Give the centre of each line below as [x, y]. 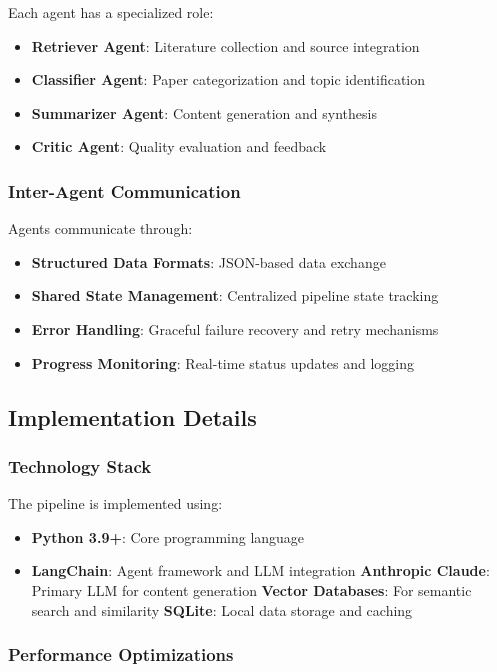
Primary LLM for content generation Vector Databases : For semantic [251, 589]
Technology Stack [80, 465]
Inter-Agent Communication [124, 190]
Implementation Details [132, 416]
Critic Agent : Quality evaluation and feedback [179, 146]
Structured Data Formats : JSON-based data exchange [208, 261]
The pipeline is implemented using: [115, 503]
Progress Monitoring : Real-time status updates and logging [223, 362]
